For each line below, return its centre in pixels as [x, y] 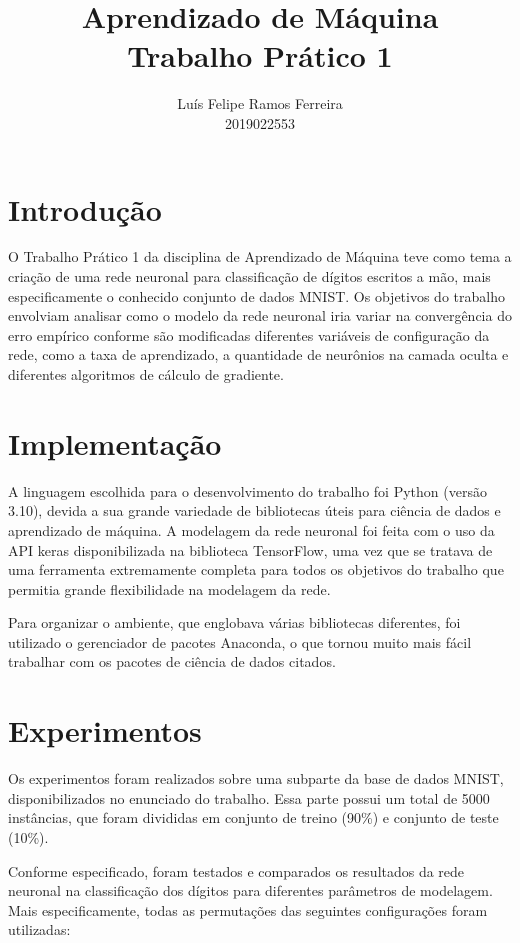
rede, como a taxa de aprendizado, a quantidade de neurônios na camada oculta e [258, 354]
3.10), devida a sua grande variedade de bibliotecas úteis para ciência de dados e [254, 510]
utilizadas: [39, 929]
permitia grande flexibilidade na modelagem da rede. [169, 588]
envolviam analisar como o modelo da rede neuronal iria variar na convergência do [260, 315]
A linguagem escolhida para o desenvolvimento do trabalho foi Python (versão [247, 490]
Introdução [85, 208]
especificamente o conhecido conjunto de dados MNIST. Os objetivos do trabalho [256, 295]
